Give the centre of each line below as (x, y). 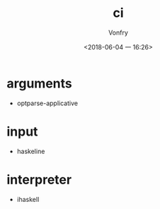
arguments (39, 83)
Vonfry (118, 32)
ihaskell (28, 199)
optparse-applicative (47, 103)
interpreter (39, 180)
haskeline (31, 151)
